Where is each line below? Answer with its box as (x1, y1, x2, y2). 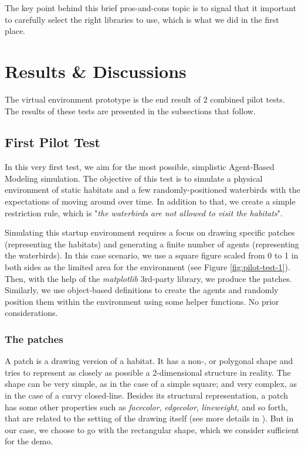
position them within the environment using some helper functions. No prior (5, 295, 279, 307)
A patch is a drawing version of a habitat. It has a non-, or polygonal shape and (5, 355, 293, 367)
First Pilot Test (5, 133, 101, 151)
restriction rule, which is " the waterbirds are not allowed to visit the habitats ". (5, 206, 283, 219)
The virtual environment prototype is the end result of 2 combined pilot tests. (5, 93, 285, 105)
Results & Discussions (5, 59, 187, 83)
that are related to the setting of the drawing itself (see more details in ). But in (5, 412, 294, 424)
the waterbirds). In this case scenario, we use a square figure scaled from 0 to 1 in (5, 249, 299, 261)
